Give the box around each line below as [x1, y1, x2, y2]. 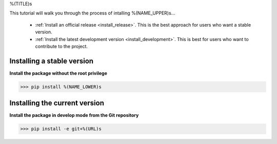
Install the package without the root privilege [9, 70, 108, 76]
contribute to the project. [35, 43, 88, 49]
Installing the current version [9, 99, 105, 108]
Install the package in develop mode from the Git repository [9, 112, 139, 118]
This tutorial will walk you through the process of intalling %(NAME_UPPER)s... [9, 10, 175, 16]
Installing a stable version [9, 56, 94, 65]
